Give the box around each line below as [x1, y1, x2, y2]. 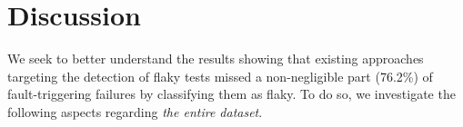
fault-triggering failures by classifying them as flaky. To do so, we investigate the [7, 84, 456, 103]
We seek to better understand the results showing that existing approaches [7, 49, 424, 68]
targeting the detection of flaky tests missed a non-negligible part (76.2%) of [7, 66, 433, 85]
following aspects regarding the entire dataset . [7, 102, 263, 121]
